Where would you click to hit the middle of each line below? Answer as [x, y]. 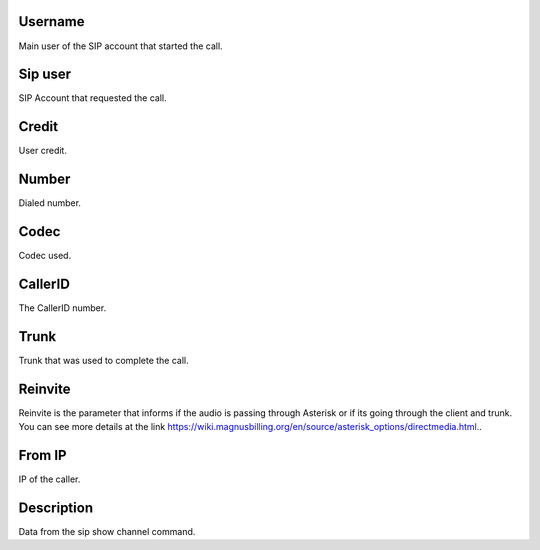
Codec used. [45, 256]
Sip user [45, 74]
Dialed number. [50, 203]
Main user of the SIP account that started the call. [121, 46]
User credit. [42, 151]
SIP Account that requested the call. [92, 98]
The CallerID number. [62, 308]
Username [51, 21]
